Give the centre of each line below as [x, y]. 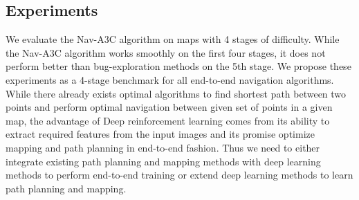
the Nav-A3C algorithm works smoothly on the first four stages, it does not [166, 52]
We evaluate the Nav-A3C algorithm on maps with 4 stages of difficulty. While [173, 39]
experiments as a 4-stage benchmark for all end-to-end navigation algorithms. [170, 79]
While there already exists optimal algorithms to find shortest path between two [176, 93]
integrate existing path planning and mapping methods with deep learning [163, 161]
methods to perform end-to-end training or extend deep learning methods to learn [179, 175]
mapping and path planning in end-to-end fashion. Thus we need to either [163, 147]
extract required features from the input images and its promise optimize [160, 134]
